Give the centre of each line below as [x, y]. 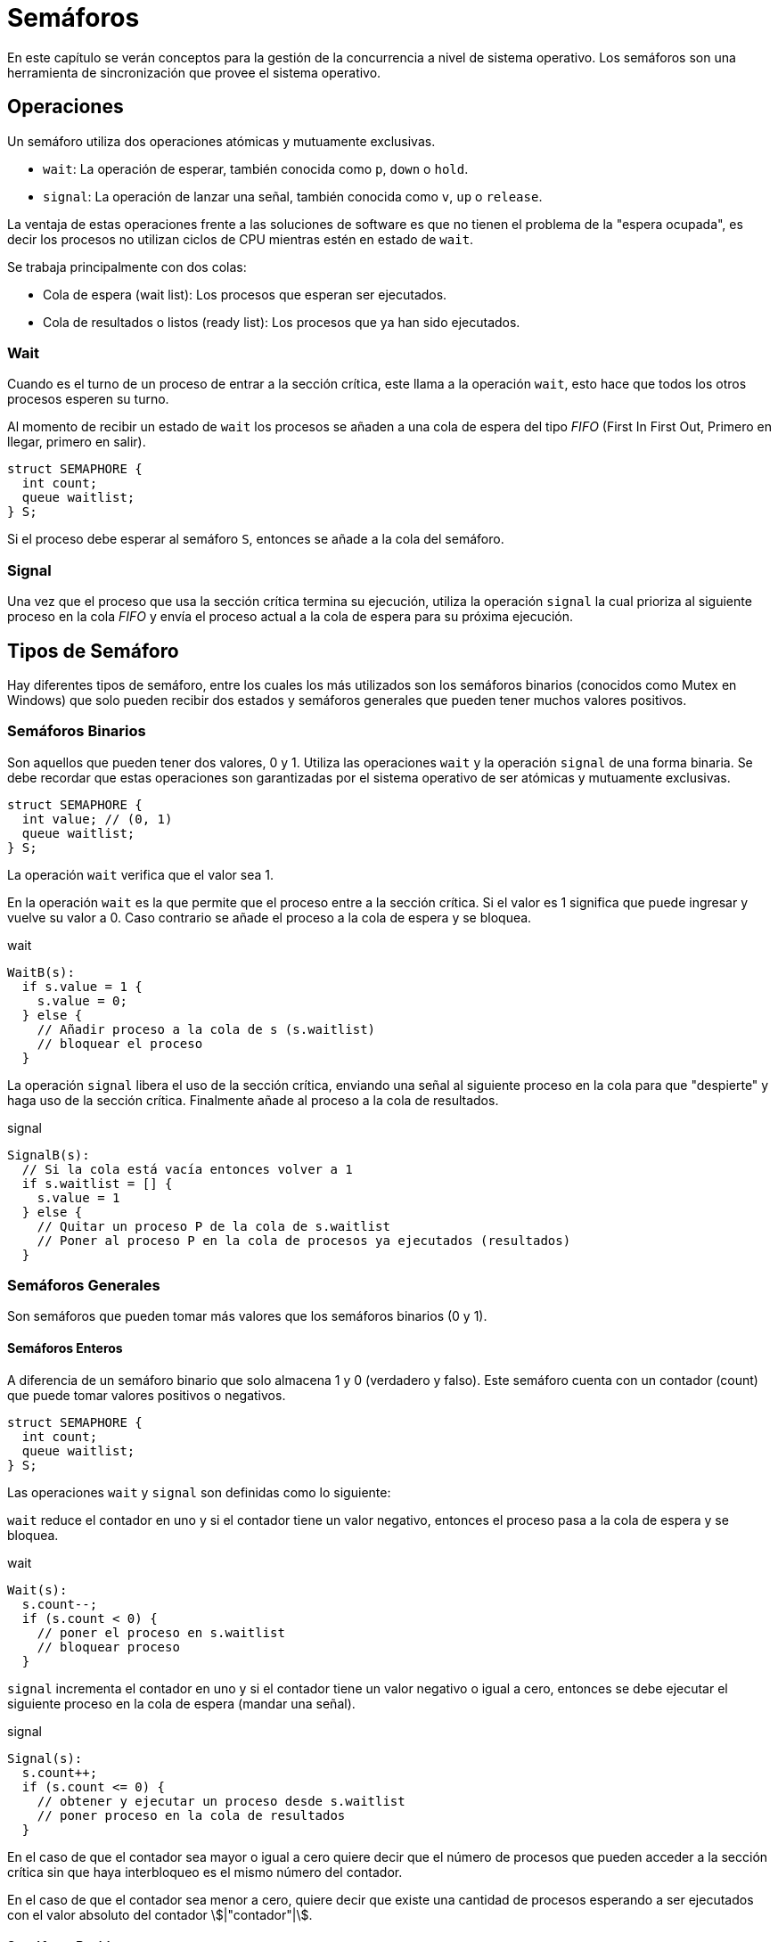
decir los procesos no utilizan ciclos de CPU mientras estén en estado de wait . [241, 239]
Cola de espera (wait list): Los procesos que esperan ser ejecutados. [245, 294]
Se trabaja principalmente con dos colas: [127, 266]
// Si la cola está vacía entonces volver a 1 [187, 1169]
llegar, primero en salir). [77, 442]
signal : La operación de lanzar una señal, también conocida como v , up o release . [293, 196]
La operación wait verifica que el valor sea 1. [140, 874]
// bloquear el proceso [120, 1043]
